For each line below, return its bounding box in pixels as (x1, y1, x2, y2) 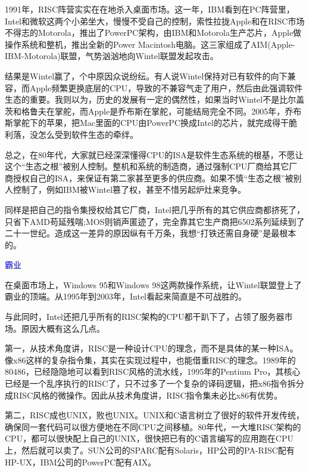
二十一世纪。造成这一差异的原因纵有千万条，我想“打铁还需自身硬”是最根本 (5, 227, 296, 239)
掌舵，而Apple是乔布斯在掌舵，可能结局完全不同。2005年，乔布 (54, 104, 302, 117)
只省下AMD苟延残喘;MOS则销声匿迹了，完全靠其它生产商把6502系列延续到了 (5, 215, 305, 227)
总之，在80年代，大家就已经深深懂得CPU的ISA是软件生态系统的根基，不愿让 (5, 148, 304, 161)
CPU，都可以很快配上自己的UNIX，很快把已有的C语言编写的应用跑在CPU (5, 432, 294, 445)
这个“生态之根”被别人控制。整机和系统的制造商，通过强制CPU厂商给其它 (5, 160, 289, 172)
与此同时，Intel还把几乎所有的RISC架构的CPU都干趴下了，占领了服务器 (5, 310, 285, 323)
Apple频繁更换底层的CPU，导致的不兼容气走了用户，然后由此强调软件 (29, 81, 303, 94)
